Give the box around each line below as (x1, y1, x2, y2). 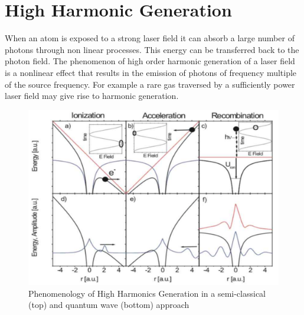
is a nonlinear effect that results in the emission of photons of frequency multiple (5, 66, 297, 78)
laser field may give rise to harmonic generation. (5, 89, 179, 102)
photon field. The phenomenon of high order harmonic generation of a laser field (5, 55, 295, 67)
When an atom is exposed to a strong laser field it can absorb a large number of (5, 32, 295, 44)
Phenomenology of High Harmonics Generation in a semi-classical (28, 287, 266, 299)
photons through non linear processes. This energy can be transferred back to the (5, 43, 299, 55)
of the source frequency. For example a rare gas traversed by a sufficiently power (5, 78, 295, 90)
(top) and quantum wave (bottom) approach (28, 299, 189, 311)
